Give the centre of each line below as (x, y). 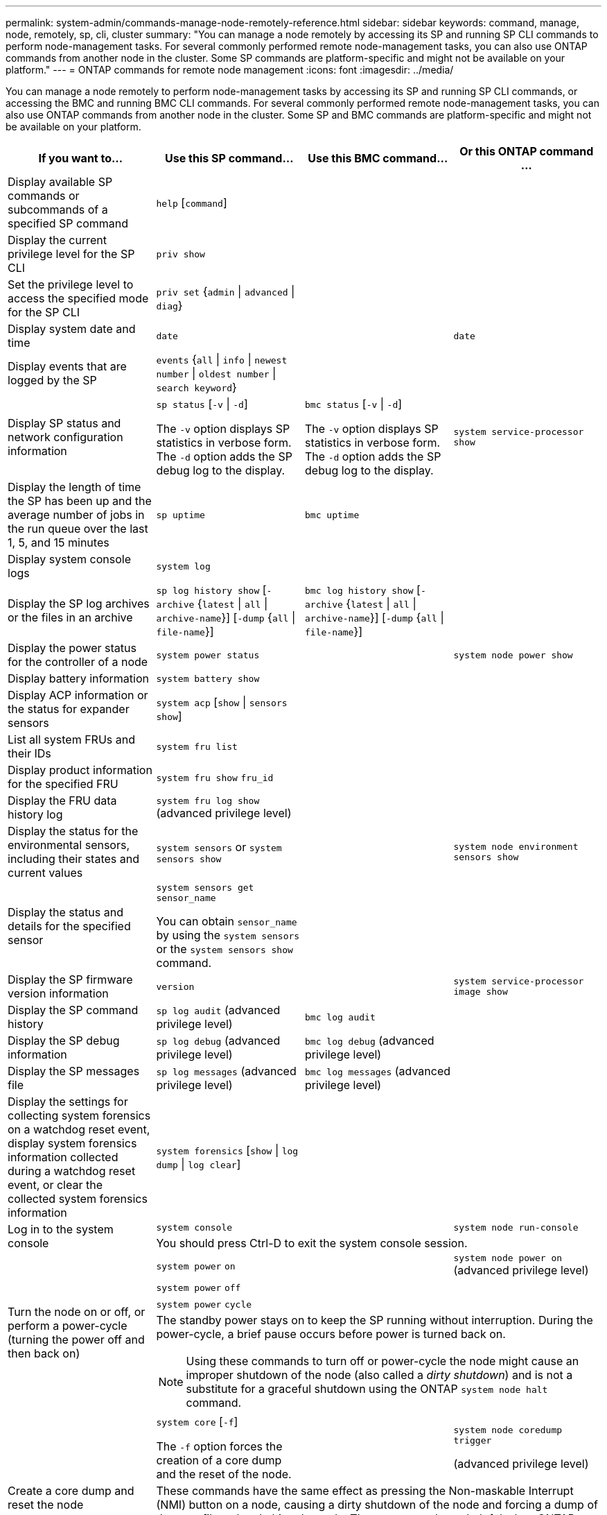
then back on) (44, 1353)
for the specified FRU (63, 784)
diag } (169, 305)
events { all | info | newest (222, 359)
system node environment (516, 847)
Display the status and (65, 912)
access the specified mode (78, 298)
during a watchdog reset (72, 1171)
